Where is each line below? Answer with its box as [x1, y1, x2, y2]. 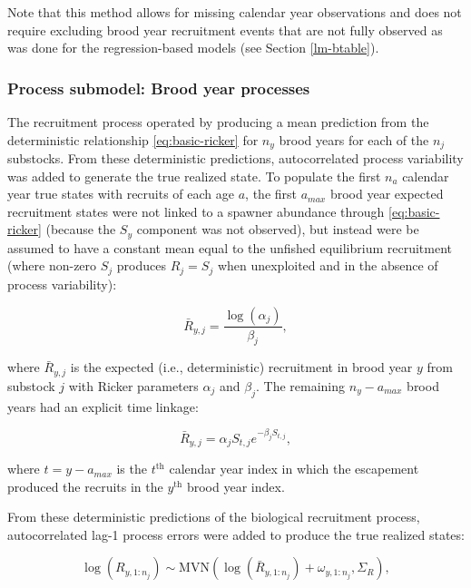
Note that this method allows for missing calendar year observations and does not [7, 3, 462, 21]
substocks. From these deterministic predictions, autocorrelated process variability [7, 149, 464, 168]
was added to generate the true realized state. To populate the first [7, 166, 381, 185]
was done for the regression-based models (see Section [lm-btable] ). [7, 38, 379, 57]
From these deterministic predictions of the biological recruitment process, [7, 507, 420, 526]
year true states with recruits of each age [7, 184, 235, 203]
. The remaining [256, 376, 346, 395]
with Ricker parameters [68, 376, 199, 395]
